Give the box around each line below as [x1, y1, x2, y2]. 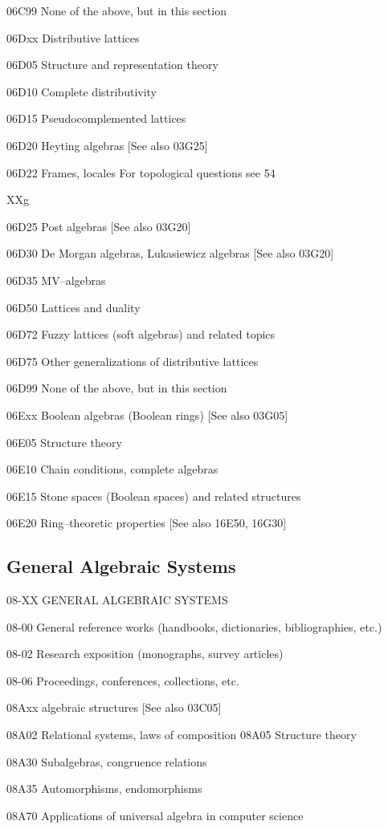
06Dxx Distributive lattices [6, 29, 140, 46]
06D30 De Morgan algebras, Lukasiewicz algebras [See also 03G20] [6, 245, 334, 262]
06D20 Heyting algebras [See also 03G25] [6, 136, 208, 153]
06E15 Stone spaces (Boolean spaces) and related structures [6, 487, 301, 504]
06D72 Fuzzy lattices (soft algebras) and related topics [6, 326, 276, 343]
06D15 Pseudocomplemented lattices [6, 110, 186, 127]
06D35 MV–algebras [6, 271, 106, 288]
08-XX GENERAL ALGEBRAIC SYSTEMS [6, 591, 228, 608]
